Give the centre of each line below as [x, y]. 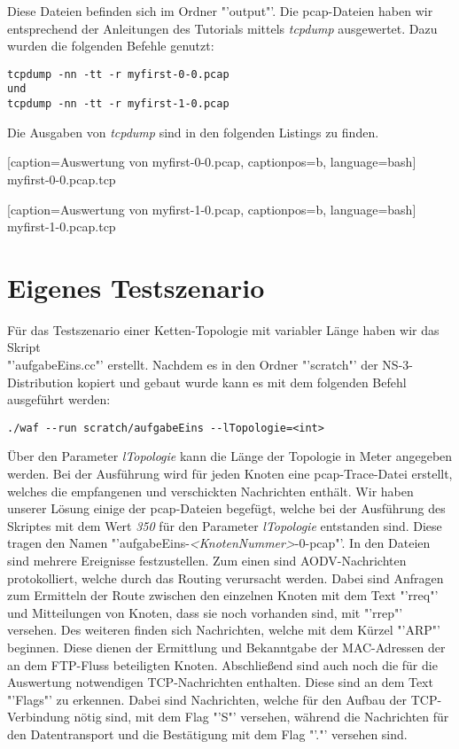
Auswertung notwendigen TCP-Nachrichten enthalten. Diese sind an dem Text [220, 682]
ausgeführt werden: [59, 399]
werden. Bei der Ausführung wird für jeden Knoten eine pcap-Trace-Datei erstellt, [230, 474]
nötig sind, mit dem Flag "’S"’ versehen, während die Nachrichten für [261, 717]
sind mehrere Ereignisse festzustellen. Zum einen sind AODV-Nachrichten [207, 561]
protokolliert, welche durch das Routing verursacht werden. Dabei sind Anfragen [226, 577]
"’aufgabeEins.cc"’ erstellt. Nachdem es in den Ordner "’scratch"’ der [193, 365]
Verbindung [39, 717]
